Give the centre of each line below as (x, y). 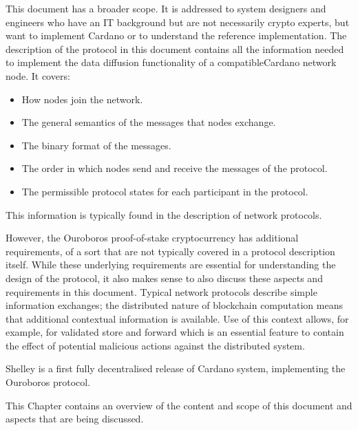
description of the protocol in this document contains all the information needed (175, 49)
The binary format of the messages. (96, 145)
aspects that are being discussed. (75, 419)
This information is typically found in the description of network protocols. (164, 214)
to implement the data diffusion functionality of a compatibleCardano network (171, 62)
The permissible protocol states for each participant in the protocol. (165, 191)
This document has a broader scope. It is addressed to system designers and (166, 8)
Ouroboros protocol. (48, 382)
